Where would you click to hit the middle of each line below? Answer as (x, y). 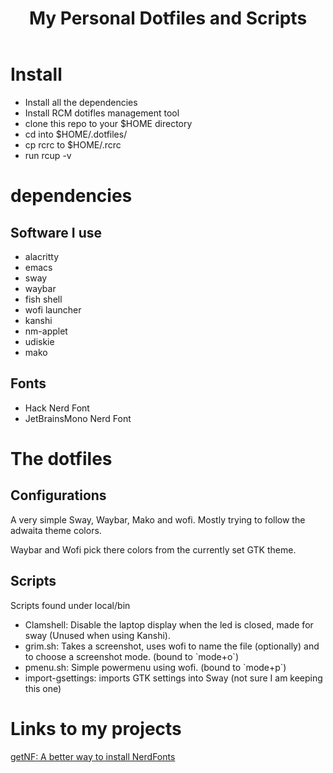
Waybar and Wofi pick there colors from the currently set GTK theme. (153, 549)
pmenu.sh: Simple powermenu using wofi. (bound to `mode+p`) (155, 667)
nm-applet (46, 331)
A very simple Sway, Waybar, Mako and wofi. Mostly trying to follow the (158, 519)
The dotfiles (61, 458)
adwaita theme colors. (56, 530)
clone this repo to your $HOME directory (108, 123)
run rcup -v (48, 155)
